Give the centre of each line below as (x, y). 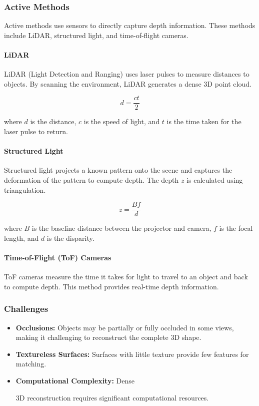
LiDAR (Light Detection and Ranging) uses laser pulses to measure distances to (127, 74)
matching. (31, 364)
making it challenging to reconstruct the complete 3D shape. (108, 337)
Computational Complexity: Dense (75, 381)
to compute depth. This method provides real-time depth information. (111, 286)
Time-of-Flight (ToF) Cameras (58, 258)
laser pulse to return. (36, 131)
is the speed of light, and (122, 121)
